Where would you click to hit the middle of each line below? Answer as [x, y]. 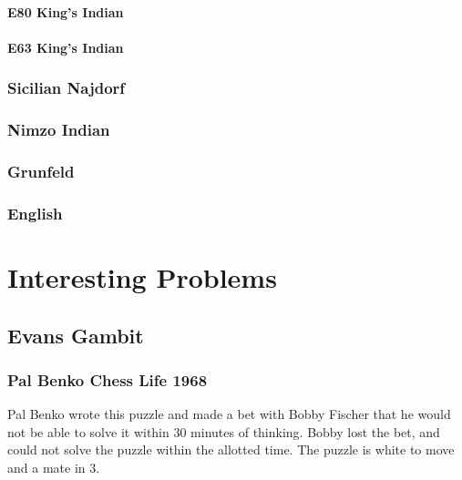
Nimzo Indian [59, 130]
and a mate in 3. [54, 467]
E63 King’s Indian [66, 47]
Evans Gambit [76, 335]
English [35, 213]
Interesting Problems [142, 276]
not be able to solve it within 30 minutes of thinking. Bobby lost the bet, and [224, 431]
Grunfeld [41, 171]
